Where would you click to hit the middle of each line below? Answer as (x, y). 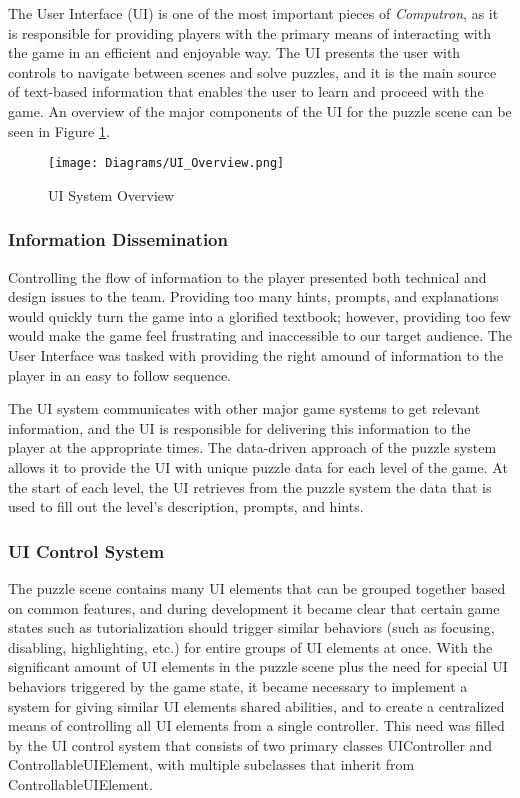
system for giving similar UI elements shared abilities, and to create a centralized (256, 705)
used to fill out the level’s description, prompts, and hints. (186, 506)
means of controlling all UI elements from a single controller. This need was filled (256, 725)
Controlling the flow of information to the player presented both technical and (247, 276)
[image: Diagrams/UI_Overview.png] (166, 163)
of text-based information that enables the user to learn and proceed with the (246, 91)
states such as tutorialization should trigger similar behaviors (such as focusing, (251, 627)
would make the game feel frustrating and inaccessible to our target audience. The (260, 335)
